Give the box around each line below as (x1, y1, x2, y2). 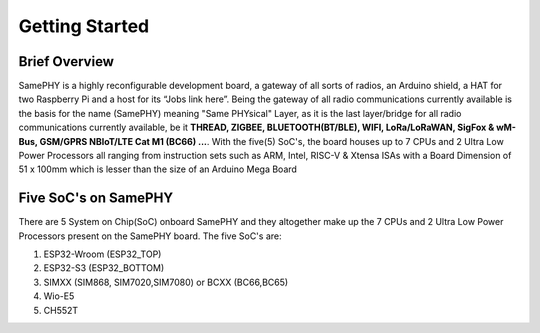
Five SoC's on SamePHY (18, 190, 174, 207)
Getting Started (18, 15, 150, 37)
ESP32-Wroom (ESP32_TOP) (43, 248, 162, 260)
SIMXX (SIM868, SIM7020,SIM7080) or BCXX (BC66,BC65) (43, 276, 289, 288)
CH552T (43, 304, 79, 316)
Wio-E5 (43, 290, 75, 302)
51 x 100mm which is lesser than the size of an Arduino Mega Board (18, 163, 297, 175)
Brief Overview (18, 53, 115, 70)
